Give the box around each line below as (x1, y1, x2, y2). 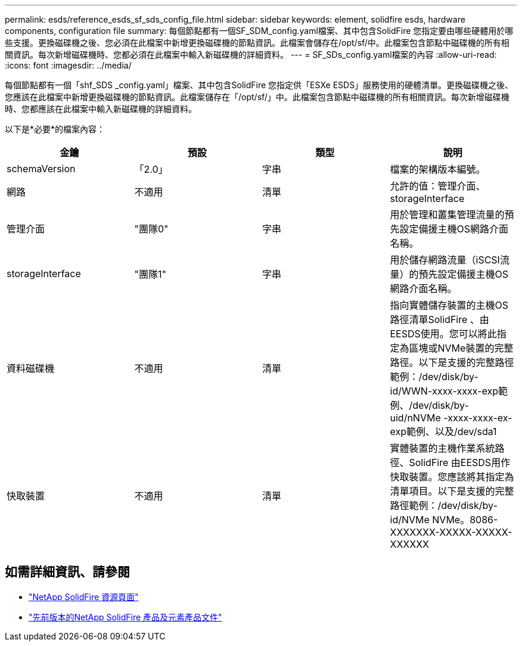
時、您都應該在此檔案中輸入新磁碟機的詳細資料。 (5, 104, 197, 114)
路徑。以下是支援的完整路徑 (390, 356, 514, 368)
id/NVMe (390, 514, 430, 526)
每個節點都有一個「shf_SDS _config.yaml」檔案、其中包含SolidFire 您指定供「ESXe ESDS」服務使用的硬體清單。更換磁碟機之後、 (5, 80, 514, 90)
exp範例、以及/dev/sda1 (390, 426, 497, 437)
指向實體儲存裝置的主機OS (390, 299, 509, 311)
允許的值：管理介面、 (390, 180, 486, 192)
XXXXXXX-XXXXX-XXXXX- (390, 526, 512, 538)
